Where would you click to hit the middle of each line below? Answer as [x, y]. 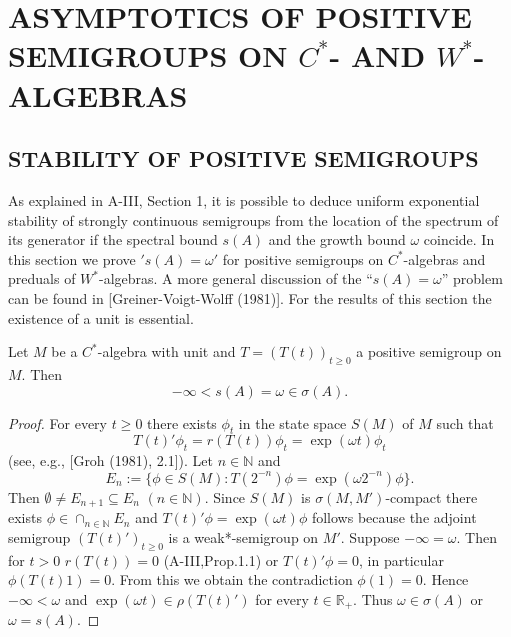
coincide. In [459, 239]
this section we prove [72, 258]
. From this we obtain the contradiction [232, 579]
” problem [472, 278]
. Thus [373, 598]
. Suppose [370, 536]
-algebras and [444, 258]
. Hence [445, 579]
